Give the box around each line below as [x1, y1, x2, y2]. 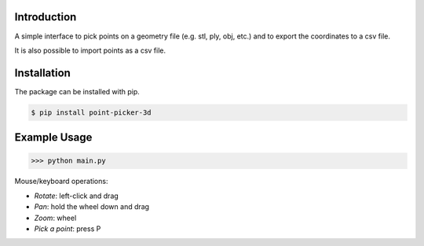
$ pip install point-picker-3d [31, 108, 152, 117]
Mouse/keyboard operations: [14, 177, 108, 186]
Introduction [14, 10, 77, 24]
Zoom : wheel [34, 213, 77, 222]
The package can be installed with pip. [14, 86, 141, 96]
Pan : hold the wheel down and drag [34, 202, 149, 211]
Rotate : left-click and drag [34, 191, 119, 200]
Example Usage [14, 130, 93, 145]
